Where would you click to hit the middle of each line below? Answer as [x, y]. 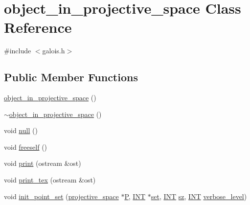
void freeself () [26, 147]
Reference [38, 27]
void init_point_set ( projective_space [61, 196]
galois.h [54, 51]
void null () [21, 130]
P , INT [135, 196]
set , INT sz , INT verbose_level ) [199, 196]
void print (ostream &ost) [43, 163]
